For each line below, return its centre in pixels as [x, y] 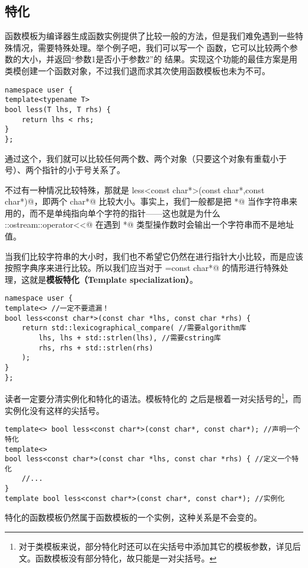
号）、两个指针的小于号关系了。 [65, 170]
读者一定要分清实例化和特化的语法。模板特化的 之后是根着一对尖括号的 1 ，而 [153, 398]
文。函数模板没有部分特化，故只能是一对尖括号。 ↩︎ [118, 558]
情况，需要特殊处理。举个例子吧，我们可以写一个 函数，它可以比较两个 [151, 47]
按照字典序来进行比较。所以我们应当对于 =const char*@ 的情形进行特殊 [142, 268]
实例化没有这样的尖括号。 [54, 410]
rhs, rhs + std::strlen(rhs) [96, 348]
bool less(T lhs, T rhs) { [58, 109]
